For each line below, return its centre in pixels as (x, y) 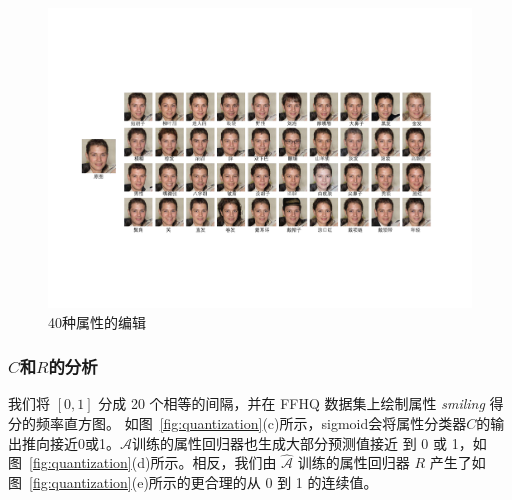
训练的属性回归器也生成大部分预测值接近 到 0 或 (289, 442)
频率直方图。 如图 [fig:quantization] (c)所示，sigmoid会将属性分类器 (251, 423)
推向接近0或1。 (70, 442)
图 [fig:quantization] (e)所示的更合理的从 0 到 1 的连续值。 (193, 482)
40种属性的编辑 (97, 321)
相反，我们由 (234, 462)
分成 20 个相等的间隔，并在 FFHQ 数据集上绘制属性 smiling (291, 403)
